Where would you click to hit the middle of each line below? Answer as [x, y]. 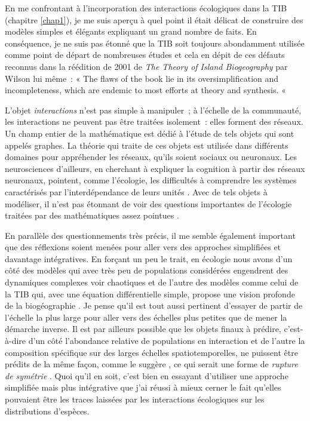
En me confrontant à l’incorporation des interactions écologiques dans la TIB [146, 8]
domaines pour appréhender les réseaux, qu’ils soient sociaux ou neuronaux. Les [151, 157]
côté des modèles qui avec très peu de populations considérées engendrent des [147, 270]
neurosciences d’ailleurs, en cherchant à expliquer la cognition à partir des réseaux [155, 168]
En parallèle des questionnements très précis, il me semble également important [150, 235]
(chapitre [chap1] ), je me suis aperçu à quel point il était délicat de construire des [154, 19]
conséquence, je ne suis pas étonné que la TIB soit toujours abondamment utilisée [155, 43]
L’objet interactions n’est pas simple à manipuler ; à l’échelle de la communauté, [153, 110]
